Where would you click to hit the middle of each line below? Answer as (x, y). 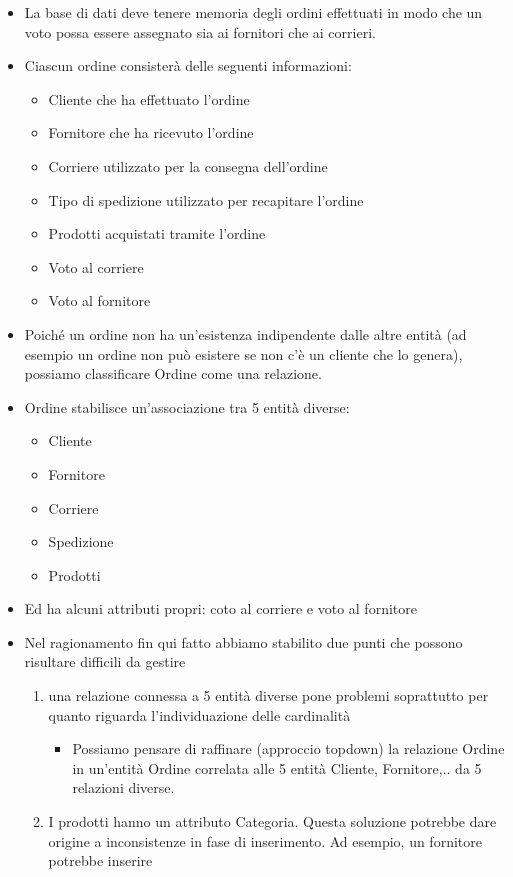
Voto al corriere (96, 266)
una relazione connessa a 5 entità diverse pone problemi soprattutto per (268, 695)
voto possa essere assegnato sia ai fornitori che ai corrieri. (200, 31)
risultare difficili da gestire (105, 661)
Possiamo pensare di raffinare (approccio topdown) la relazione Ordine (288, 748)
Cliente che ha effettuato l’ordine (149, 98)
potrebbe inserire (100, 860)
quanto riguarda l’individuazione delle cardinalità (199, 714)
